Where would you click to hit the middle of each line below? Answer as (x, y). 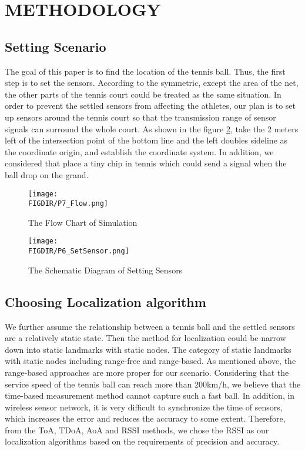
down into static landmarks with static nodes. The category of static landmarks (148, 349)
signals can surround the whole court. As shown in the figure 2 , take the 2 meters (152, 128)
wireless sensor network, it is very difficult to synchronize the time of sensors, (144, 407)
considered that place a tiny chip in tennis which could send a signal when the (146, 163)
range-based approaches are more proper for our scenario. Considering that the (147, 372)
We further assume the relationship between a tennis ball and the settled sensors (150, 326)
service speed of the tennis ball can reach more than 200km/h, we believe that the (153, 384)
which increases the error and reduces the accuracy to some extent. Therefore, (145, 418)
